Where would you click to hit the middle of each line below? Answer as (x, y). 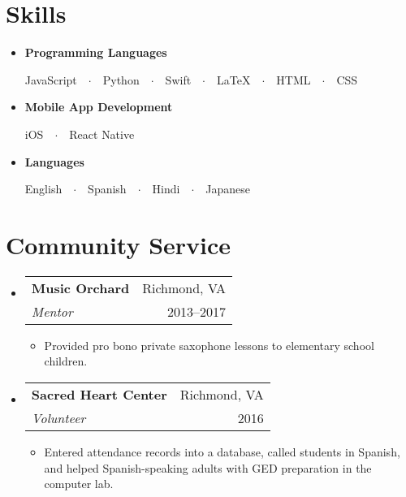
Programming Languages (96, 52)
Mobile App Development (99, 107)
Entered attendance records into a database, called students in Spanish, (222, 452)
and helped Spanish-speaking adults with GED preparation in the (208, 467)
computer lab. (79, 484)
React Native (102, 134)
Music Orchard (80, 287)
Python (121, 79)
